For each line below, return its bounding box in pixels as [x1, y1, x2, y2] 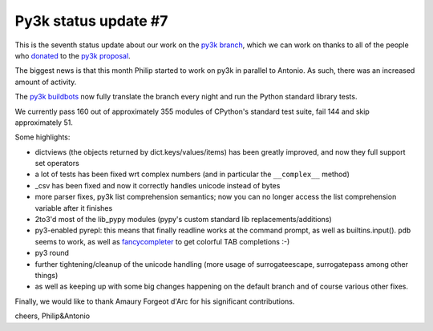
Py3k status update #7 [14, 12, 168, 30]
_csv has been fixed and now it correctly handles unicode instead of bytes [34, 180, 281, 190]
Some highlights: [14, 132, 71, 142]
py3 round [34, 248, 70, 258]
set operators [34, 159, 79, 168]
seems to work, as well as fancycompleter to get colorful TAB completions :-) [34, 236, 290, 246]
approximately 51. [14, 117, 74, 127]
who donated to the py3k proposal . [14, 50, 132, 60]
